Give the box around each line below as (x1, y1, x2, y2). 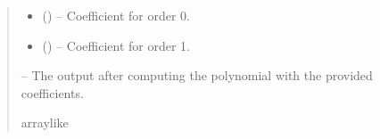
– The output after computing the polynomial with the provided (21, 66, 373, 85)
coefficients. (21, 83, 84, 102)
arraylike (21, 113, 69, 132)
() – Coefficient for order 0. (42, 6, 190, 24)
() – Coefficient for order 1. (42, 36, 190, 54)
